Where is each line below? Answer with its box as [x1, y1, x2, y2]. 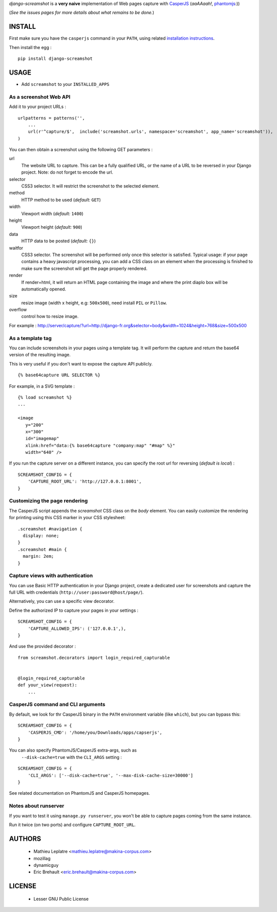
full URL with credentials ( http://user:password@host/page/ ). [9, 589, 144, 596]
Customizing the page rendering [9, 497, 88, 504]
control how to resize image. [21, 313, 79, 319]
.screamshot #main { [18, 547, 67, 552]
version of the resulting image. [9, 352, 71, 358]
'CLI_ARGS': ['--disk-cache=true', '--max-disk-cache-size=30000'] [27, 773, 193, 778]
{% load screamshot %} [18, 394, 72, 400]
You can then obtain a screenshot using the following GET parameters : [9, 147, 153, 153]
